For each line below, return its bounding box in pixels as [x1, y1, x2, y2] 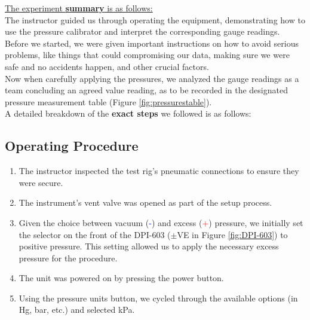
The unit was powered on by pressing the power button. [19, 272, 224, 284]
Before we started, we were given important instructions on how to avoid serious [5, 36, 299, 49]
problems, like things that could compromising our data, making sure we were [5, 48, 290, 61]
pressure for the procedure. [19, 251, 118, 264]
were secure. [19, 176, 63, 188]
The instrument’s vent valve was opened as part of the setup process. [19, 196, 272, 209]
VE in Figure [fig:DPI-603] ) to [177, 228, 288, 240]
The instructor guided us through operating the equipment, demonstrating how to [5, 13, 305, 26]
